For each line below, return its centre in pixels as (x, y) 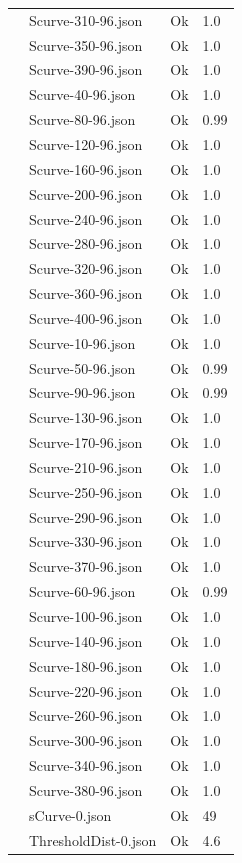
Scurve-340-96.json (86, 765)
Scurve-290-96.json (86, 516)
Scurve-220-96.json (86, 690)
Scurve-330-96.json (86, 541)
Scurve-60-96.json (82, 591)
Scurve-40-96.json (82, 94)
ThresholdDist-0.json (93, 839)
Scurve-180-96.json (86, 665)
